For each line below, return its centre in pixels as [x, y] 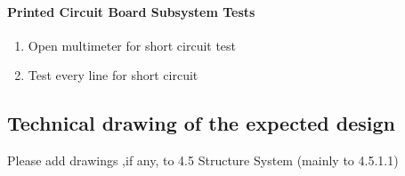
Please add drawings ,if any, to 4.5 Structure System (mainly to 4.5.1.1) [203, 160]
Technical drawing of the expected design [202, 123]
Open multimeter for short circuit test [132, 45]
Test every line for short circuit [113, 75]
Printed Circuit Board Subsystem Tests [131, 11]
